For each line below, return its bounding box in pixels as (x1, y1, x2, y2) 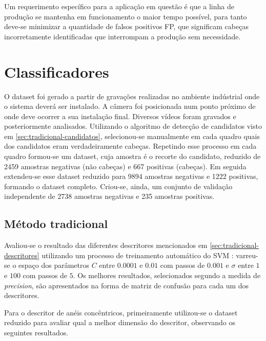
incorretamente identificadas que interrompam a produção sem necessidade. (4, 31, 241, 41)
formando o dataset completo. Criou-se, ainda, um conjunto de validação (4, 180, 233, 191)
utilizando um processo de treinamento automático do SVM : (42, 249, 234, 260)
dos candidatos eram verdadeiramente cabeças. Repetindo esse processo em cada (4, 141, 257, 151)
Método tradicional (4, 216, 108, 232)
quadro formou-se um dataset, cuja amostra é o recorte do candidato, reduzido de (4, 151, 261, 162)
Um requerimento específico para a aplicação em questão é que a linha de (4, 1, 234, 11)
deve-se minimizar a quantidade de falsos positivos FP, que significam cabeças (4, 21, 249, 32)
